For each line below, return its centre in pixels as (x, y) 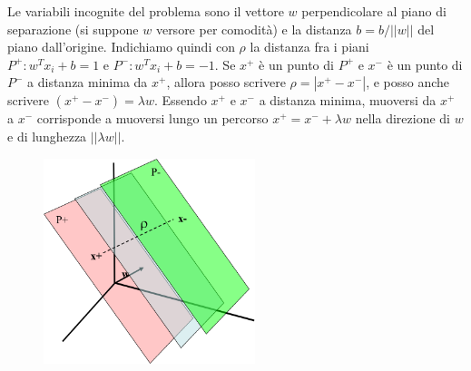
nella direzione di (402, 118)
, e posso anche (408, 82)
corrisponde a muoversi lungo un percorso (152, 118)
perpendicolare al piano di (374, 11)
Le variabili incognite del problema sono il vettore (146, 11)
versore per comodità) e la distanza (254, 29)
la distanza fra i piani (309, 47)
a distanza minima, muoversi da (348, 100)
